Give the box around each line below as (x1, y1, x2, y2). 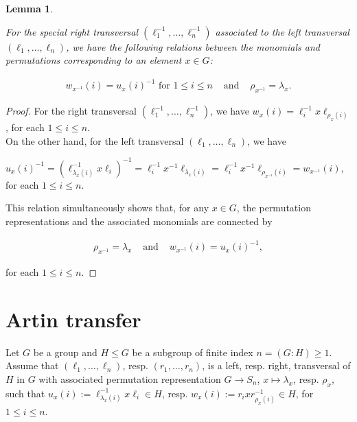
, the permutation (236, 200, 311, 215)
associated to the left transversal (215, 24, 349, 38)
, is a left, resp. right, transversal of (202, 358, 351, 373)
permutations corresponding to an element (5, 53, 182, 67)
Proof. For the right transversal (5, 104, 137, 118)
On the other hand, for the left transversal (5, 133, 184, 148)
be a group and (33, 344, 97, 359)
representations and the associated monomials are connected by (5, 214, 273, 228)
